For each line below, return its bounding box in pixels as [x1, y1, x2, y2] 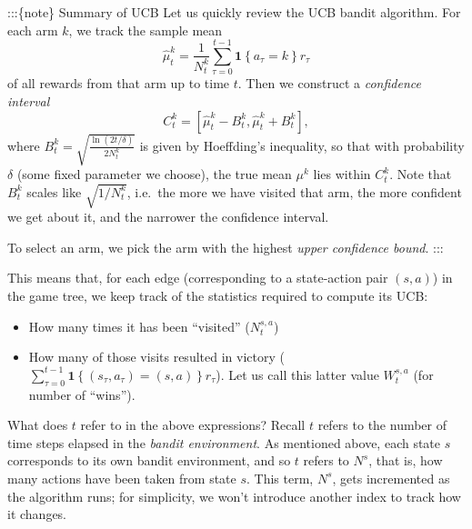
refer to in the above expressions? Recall [80, 415, 306, 434]
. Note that [389, 165, 452, 184]
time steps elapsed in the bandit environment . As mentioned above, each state [7, 433, 441, 452]
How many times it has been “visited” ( [28, 316, 250, 335]
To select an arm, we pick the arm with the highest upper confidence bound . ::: [7, 237, 444, 256]
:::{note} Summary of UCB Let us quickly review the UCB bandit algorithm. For [7, 3, 461, 21]
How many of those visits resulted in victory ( [28, 347, 285, 366]
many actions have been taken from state [7, 468, 236, 487]
